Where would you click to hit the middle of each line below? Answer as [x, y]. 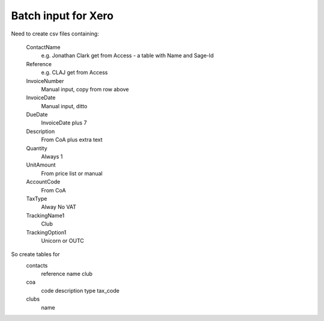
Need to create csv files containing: [55, 34]
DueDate [37, 115]
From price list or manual [72, 173]
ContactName [43, 47]
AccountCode [43, 182]
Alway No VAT [59, 207]
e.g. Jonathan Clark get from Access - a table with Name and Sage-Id [127, 56]
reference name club [67, 274]
